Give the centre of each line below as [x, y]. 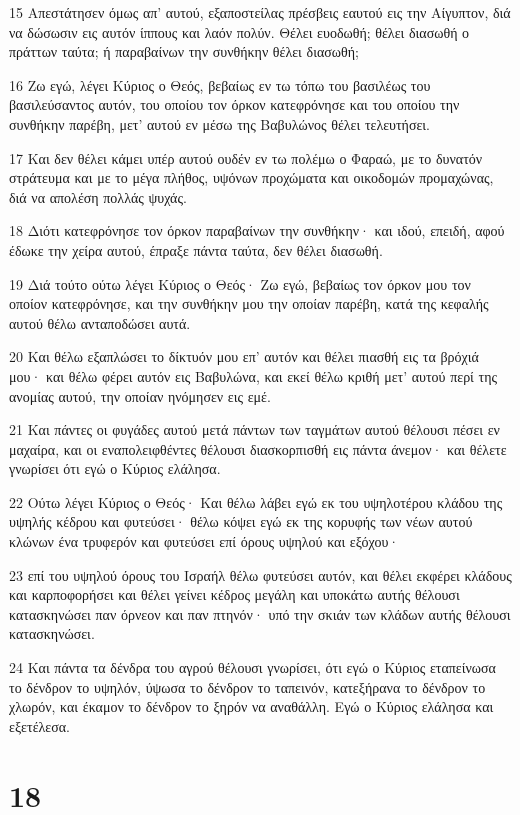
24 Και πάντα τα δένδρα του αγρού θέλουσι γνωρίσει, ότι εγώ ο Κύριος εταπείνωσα [252, 667]
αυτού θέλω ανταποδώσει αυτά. [100, 322]
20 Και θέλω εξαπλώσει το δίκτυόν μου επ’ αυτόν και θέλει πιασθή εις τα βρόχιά [244, 356]
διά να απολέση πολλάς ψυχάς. [98, 196]
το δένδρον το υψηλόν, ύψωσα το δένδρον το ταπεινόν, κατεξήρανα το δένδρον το [247, 686]
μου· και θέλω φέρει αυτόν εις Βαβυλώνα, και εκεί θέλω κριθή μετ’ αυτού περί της [253, 375]
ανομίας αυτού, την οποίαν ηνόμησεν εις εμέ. [140, 395]
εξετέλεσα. [39, 725]
